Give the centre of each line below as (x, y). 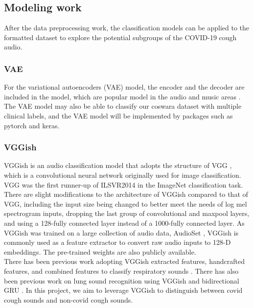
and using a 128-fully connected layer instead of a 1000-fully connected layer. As (124, 223)
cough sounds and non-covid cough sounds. (69, 299)
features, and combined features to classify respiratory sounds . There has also (121, 271)
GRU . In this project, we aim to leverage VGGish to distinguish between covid (123, 290)
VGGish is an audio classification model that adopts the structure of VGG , (118, 165)
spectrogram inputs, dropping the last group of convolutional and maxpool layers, (127, 213)
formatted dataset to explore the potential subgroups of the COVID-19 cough (120, 37)
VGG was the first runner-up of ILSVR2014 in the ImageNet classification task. (124, 184)
